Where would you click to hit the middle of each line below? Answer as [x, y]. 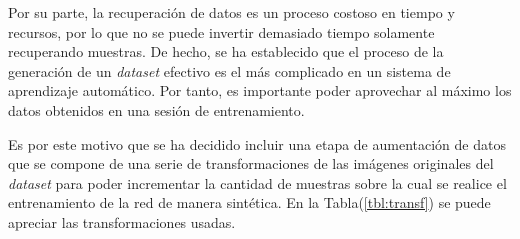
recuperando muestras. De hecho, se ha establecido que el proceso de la [226, 51]
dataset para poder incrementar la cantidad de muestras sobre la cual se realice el [257, 182]
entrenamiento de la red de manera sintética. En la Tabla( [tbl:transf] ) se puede [249, 202]
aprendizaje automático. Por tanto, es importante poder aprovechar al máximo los [260, 90]
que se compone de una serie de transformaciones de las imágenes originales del [251, 163]
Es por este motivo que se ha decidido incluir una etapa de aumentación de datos [257, 143]
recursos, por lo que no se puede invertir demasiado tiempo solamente [221, 31]
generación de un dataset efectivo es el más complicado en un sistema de [229, 70]
